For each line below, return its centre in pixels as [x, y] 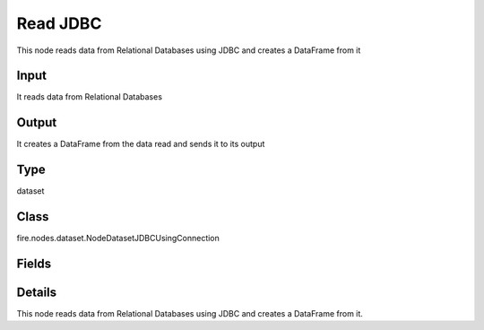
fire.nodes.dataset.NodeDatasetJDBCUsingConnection [118, 239]
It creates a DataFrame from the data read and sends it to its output [141, 144]
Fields [34, 263]
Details [37, 292]
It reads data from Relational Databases [90, 97]
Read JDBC [59, 23]
